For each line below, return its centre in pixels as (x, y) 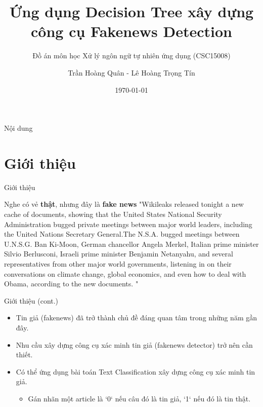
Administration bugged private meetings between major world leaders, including (128, 224)
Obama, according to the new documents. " (71, 284)
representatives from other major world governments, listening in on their (118, 263)
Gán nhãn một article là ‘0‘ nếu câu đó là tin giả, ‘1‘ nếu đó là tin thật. (139, 398)
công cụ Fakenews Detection (131, 31)
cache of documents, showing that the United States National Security (113, 214)
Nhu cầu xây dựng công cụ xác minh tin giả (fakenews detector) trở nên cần (134, 344)
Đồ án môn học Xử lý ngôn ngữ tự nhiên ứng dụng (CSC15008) (131, 55)
